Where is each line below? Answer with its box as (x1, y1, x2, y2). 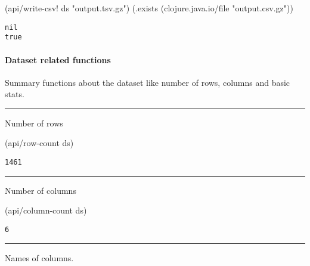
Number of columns (5, 184, 76, 196)
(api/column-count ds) (5, 204, 87, 216)
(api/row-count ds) (5, 137, 74, 149)
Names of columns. (5, 251, 74, 264)
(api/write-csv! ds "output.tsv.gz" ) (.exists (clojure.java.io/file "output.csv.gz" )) (5, 2, 293, 14)
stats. (5, 88, 24, 100)
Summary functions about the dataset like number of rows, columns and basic (5, 76, 290, 88)
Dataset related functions (5, 53, 111, 66)
